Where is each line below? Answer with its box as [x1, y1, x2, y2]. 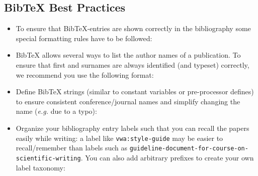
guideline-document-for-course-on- [129, 145, 248, 152]
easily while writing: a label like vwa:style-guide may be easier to [16, 132, 223, 143]
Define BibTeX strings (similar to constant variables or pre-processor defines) [16, 86, 254, 97]
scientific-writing [16, 154, 81, 162]
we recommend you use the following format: [16, 69, 154, 80]
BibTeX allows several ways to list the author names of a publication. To [16, 50, 241, 60]
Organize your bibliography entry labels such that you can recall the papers [16, 122, 249, 133]
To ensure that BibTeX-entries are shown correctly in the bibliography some [16, 23, 251, 34]
